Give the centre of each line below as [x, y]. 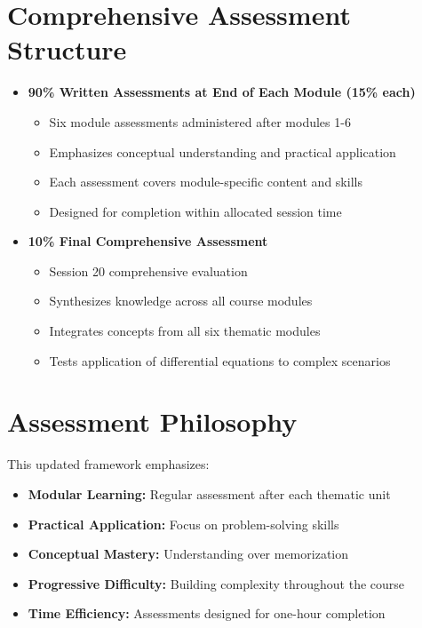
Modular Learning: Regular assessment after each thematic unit [209, 493]
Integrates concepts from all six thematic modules [185, 331]
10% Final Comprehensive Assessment [148, 241]
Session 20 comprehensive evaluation [148, 270]
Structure [67, 49]
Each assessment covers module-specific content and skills [206, 182]
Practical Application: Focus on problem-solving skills [183, 524]
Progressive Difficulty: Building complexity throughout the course [216, 583]
